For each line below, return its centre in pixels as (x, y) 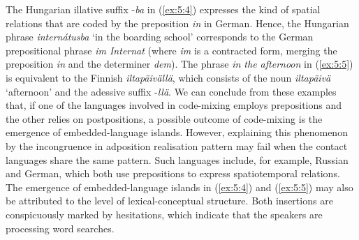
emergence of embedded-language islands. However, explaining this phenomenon (177, 132)
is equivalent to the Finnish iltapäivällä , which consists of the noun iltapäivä (168, 77)
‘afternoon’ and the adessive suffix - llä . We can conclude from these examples (171, 91)
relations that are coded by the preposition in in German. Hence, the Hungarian (177, 23)
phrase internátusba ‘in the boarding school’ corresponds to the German (160, 37)
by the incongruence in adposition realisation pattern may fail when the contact (177, 145)
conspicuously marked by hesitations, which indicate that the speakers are (164, 214)
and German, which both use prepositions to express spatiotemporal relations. (173, 173)
